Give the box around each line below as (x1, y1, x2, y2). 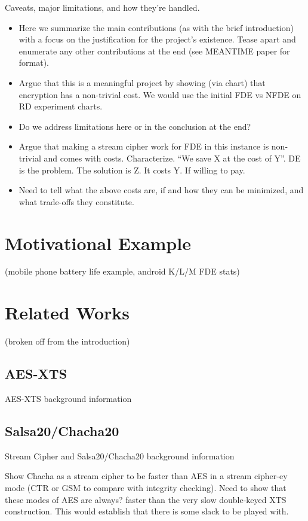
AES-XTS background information (5, 392, 132, 404)
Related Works (5, 300, 130, 325)
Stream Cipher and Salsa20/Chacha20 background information (5, 449, 235, 462)
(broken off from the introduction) (5, 335, 130, 348)
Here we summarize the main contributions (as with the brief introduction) (19, 21, 294, 33)
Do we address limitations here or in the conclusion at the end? (19, 120, 251, 132)
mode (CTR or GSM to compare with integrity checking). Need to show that (5, 481, 287, 493)
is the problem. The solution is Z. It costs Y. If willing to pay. (19, 163, 245, 176)
